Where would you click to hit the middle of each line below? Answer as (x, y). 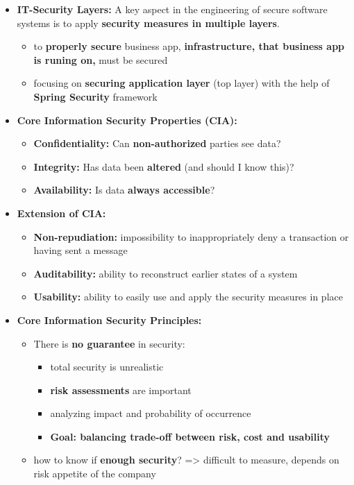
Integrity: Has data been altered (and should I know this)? (164, 166)
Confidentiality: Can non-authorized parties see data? (157, 143)
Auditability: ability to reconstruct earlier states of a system (166, 273)
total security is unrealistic (107, 367)
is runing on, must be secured (101, 59)
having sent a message (81, 250)
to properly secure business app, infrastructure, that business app (189, 46)
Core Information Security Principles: (109, 320)
